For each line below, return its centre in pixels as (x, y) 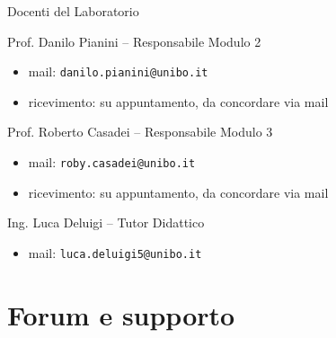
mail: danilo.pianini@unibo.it (118, 71)
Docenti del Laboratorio (73, 11)
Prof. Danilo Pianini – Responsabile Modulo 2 (134, 41)
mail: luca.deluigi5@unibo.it (115, 252)
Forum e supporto (121, 314)
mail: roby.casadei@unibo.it (112, 162)
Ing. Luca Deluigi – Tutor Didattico (106, 222)
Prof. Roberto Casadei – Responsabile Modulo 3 (140, 132)
